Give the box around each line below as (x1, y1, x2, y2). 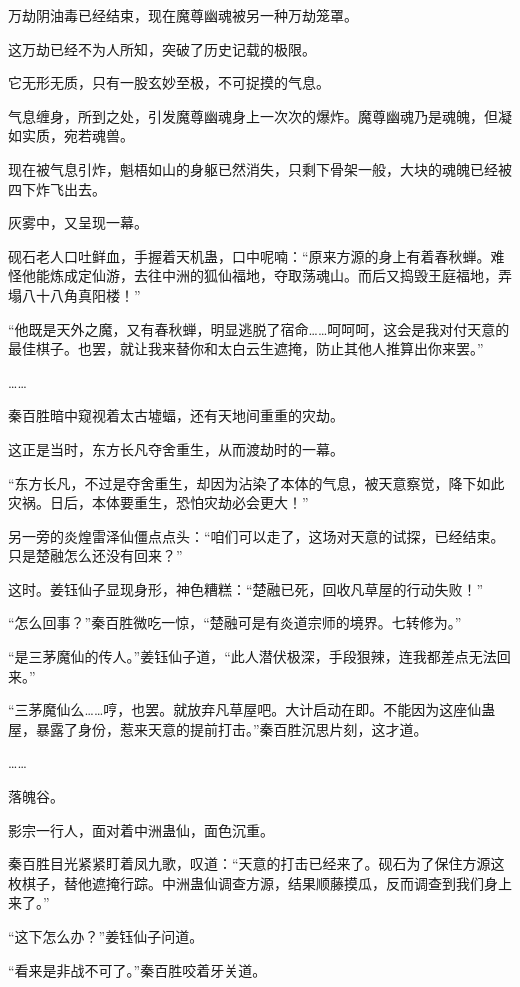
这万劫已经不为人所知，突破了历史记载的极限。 (8, 38, 316, 59)
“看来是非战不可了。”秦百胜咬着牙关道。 (8, 959, 267, 980)
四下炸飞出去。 (8, 178, 106, 199)
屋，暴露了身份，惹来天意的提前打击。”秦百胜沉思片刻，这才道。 (8, 718, 428, 739)
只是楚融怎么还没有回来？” (8, 545, 183, 566)
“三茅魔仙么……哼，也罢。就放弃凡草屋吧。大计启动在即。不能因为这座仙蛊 (8, 699, 496, 720)
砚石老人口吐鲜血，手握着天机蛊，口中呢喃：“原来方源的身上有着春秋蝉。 (8, 245, 491, 266)
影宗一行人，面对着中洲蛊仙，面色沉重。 (8, 819, 274, 840)
